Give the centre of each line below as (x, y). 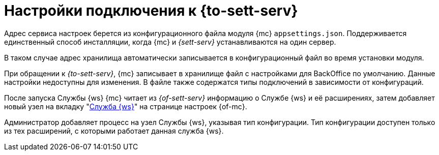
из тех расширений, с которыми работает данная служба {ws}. (114, 131)
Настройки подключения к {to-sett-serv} (151, 11)
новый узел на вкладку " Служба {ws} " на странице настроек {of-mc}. (126, 106)
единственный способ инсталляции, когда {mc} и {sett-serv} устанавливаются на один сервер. (170, 42)
